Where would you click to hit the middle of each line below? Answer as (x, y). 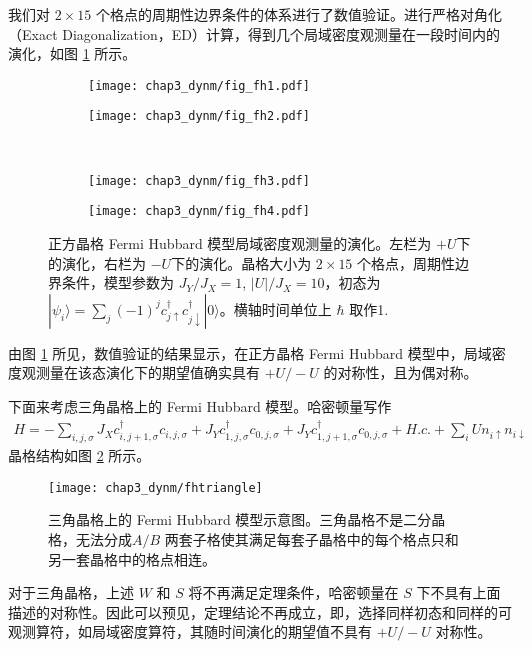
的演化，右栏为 (97, 262)
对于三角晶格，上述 (71, 592)
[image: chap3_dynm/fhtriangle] (155, 487)
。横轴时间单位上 (275, 308)
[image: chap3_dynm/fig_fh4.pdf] (199, 211)
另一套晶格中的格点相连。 (132, 558)
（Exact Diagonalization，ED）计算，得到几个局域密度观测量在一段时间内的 (254, 33)
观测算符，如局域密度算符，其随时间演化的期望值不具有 (190, 631)
